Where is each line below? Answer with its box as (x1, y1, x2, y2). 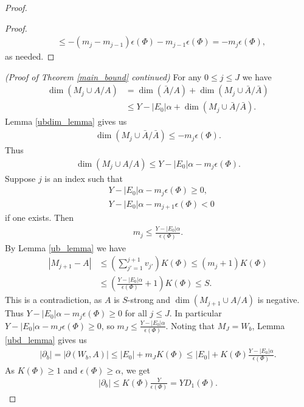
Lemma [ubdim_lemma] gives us (5, 115, 127, 128)
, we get (121, 363, 150, 376)
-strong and (127, 293, 170, 306)
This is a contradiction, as (5, 293, 102, 306)
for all (125, 307, 147, 319)
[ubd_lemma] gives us (5, 333, 87, 346)
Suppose (5, 172, 36, 184)
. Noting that (165, 319, 215, 332)
